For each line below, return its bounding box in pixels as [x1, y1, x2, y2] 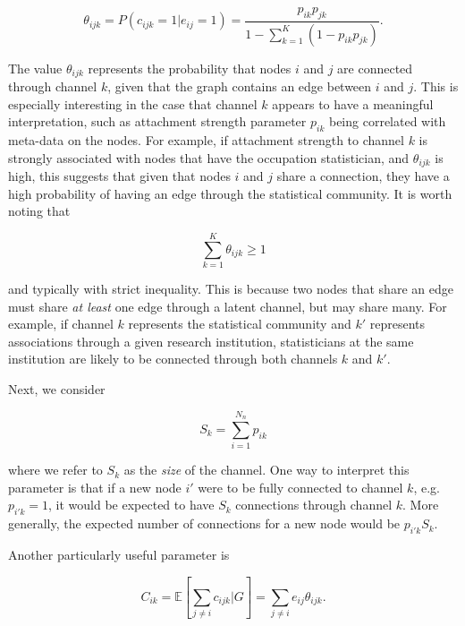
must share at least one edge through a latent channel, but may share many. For [8, 296, 447, 315]
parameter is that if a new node [8, 477, 182, 496]
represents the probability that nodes [88, 58, 292, 77]
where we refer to [8, 460, 103, 479]
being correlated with [328, 112, 446, 131]
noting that [8, 202, 71, 220]
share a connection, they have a [276, 167, 450, 185]
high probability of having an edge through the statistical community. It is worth [8, 184, 452, 202]
